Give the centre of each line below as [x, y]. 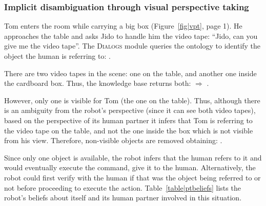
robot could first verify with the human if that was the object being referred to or [132, 177]
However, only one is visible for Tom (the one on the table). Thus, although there [132, 100]
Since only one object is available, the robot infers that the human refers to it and [133, 157]
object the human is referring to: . [57, 56]
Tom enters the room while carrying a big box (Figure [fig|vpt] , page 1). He [123, 26]
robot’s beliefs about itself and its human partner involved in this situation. [123, 198]
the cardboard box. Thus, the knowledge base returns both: [98, 83]
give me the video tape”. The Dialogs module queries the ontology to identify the [132, 46]
